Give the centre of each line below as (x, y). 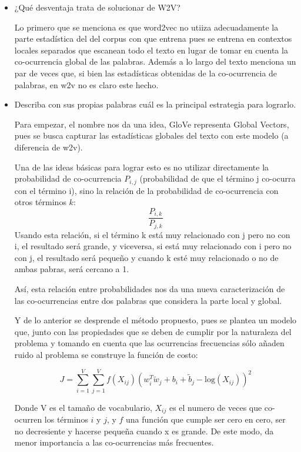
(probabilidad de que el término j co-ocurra (218, 178)
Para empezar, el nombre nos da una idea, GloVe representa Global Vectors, (152, 124)
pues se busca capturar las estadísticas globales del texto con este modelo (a (151, 135)
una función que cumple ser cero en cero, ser (206, 419)
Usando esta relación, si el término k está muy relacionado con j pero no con (152, 234)
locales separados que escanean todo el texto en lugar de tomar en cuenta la (151, 50)
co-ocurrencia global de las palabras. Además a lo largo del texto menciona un (155, 61)
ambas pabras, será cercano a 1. (72, 269)
